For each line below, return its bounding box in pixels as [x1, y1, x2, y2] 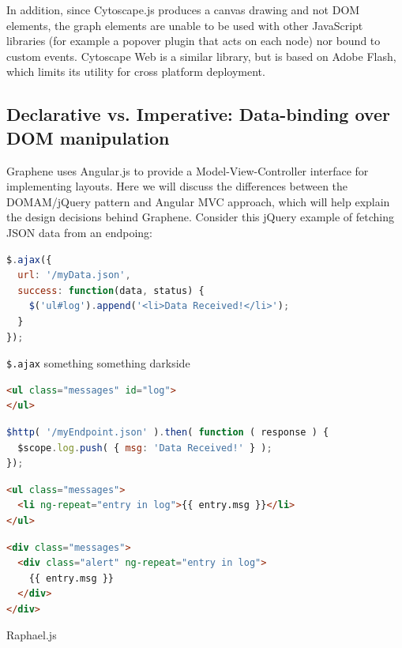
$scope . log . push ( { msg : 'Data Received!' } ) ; [17, 442, 272, 454]
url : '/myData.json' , [17, 269, 131, 281]
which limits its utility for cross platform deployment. [6, 63, 265, 80]
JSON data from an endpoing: [6, 224, 152, 240]
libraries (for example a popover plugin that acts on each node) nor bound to [6, 32, 381, 49]
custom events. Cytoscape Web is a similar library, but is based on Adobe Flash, [6, 47, 396, 64]
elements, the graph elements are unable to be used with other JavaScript [6, 17, 363, 33]
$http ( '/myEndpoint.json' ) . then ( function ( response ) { [6, 426, 329, 438]
